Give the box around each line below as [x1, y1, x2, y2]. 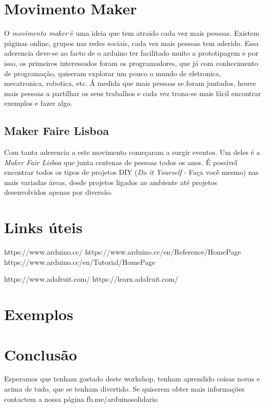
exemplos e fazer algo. [4, 98, 73, 108]
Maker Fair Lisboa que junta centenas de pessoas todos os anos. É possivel [4, 156, 237, 167]
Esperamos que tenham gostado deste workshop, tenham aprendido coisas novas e [4, 373, 260, 384]
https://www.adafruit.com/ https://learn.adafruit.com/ [4, 274, 178, 284]
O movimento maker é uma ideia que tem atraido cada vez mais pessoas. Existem [4, 28, 259, 38]
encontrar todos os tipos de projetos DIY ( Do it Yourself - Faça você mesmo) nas [4, 167, 259, 177]
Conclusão [4, 344, 77, 365]
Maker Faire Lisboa [4, 123, 109, 139]
